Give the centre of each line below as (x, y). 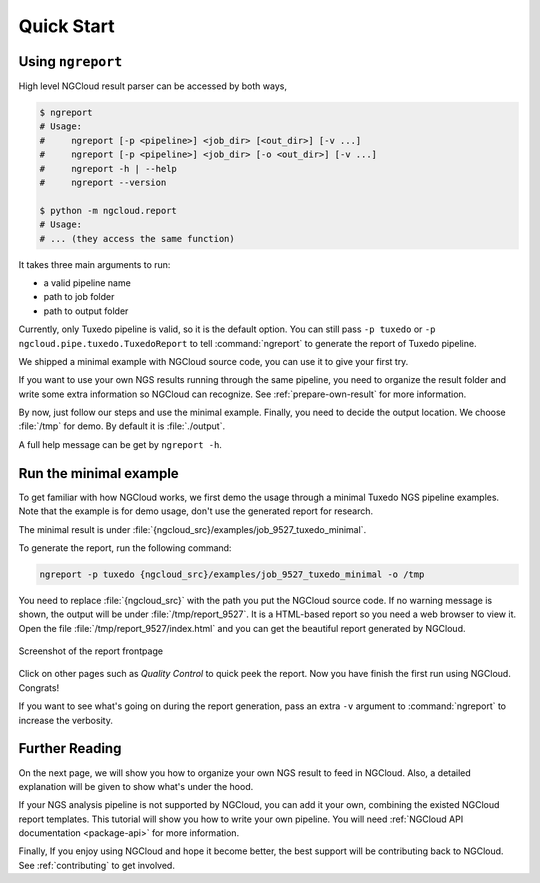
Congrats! (39, 687)
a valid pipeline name (87, 282)
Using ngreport (70, 61)
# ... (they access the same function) (137, 238)
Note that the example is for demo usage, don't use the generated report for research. (196, 511)
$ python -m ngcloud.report (108, 210)
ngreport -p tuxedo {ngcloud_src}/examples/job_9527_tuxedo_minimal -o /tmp (232, 574)
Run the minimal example (98, 473)
